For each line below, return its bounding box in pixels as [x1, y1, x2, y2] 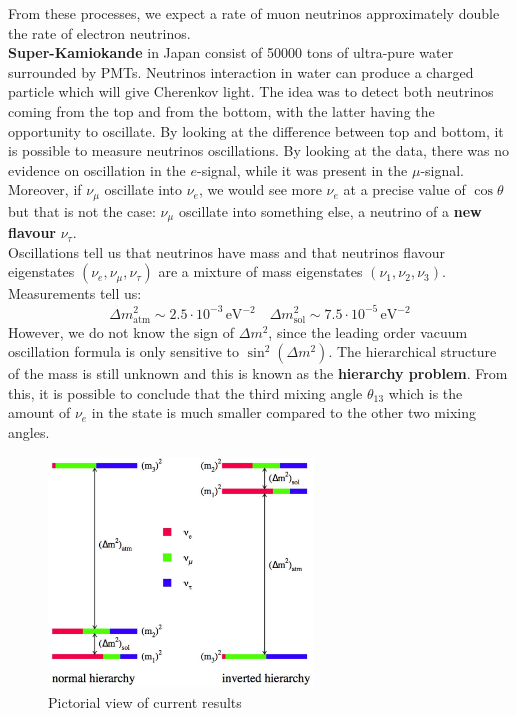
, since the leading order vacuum [268, 321, 468, 342]
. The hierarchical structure [328, 341, 497, 362]
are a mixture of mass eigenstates [158, 261, 363, 282]
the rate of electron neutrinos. [8, 22, 191, 43]
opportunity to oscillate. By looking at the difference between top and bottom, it [8, 120, 504, 141]
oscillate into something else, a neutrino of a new [178, 200, 482, 221]
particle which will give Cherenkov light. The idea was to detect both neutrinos [8, 81, 494, 102]
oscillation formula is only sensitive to [8, 341, 239, 362]
